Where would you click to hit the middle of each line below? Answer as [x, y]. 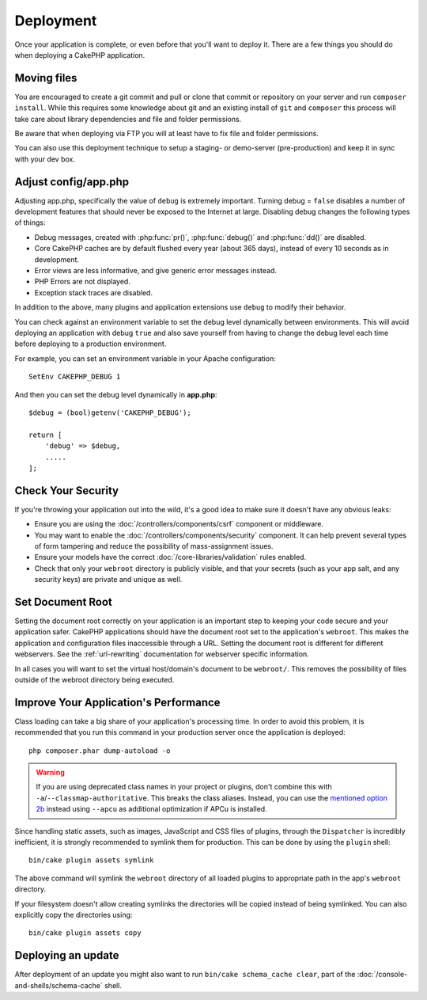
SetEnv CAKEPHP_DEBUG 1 [75, 377]
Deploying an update [67, 955]
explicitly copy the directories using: [74, 915]
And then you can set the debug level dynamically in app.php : [116, 394]
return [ [45, 435]
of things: [30, 222]
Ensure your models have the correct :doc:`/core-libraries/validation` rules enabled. [170, 557]
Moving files [46, 78]
